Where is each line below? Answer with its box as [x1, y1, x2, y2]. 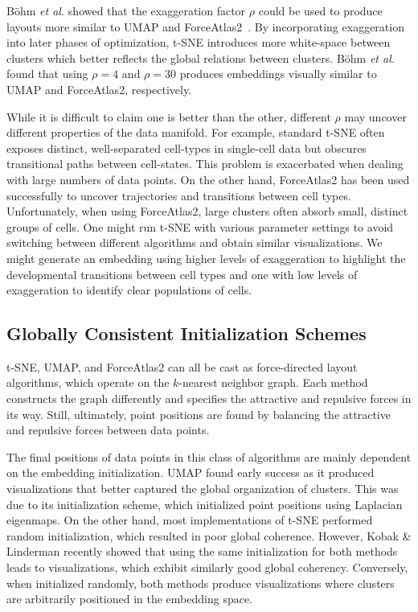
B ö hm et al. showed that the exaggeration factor [6, 2, 246, 18]
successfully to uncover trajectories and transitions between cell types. [6, 187, 351, 203]
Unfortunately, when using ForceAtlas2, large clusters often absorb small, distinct [6, 203, 408, 220]
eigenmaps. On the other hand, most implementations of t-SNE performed [6, 511, 373, 528]
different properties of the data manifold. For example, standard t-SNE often [6, 124, 385, 141]
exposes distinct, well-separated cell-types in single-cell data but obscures [6, 139, 367, 156]
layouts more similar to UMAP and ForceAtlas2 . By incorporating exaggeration [6, 18, 404, 35]
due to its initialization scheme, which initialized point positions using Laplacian [6, 495, 403, 512]
